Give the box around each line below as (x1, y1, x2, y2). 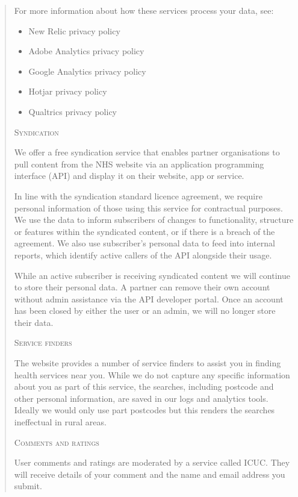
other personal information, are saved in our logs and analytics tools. (14, 392, 269, 404)
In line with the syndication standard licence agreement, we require (14, 189, 262, 202)
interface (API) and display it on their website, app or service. (14, 169, 244, 182)
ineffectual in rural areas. (14, 416, 107, 428)
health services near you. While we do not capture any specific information (14, 368, 290, 381)
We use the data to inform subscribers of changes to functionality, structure (14, 213, 294, 226)
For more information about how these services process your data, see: (14, 4, 274, 16)
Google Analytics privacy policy (28, 64, 146, 77)
